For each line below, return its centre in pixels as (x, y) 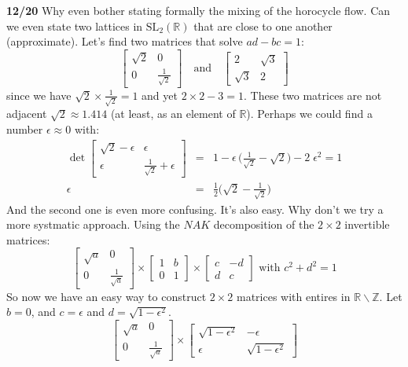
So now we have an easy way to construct (107, 296)
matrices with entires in (293, 296)
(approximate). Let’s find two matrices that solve (125, 41)
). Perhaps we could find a (309, 114)
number (25, 128)
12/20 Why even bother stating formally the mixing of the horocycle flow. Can (198, 10)
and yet (160, 95)
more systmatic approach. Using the (93, 224)
